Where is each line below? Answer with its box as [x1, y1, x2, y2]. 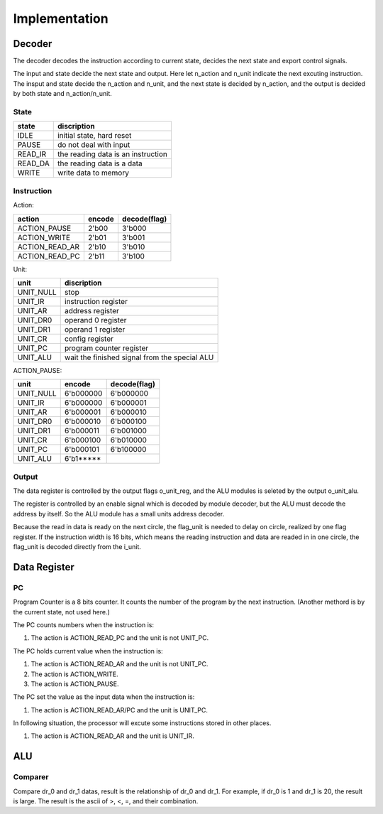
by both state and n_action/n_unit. [13, 89, 113, 98]
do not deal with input [57, 140, 131, 150]
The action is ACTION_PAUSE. [30, 679, 120, 688]
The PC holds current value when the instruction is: [13, 646, 163, 655]
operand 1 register [64, 324, 126, 334]
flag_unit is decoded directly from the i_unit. [13, 543, 142, 550]
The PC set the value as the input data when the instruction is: [13, 693, 195, 701]
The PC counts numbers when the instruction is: [13, 620, 155, 629]
